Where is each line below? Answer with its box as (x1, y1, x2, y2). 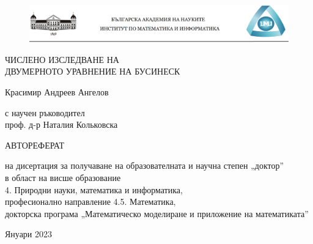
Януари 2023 (5, 227, 53, 240)
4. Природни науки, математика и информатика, (5, 183, 183, 196)
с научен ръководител (5, 106, 85, 119)
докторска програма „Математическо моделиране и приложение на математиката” (5, 207, 309, 220)
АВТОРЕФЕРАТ (5, 138, 65, 151)
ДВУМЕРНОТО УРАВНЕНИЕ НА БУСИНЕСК (5, 65, 180, 78)
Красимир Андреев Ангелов (5, 86, 109, 98)
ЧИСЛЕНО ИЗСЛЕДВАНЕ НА (5, 53, 119, 65)
